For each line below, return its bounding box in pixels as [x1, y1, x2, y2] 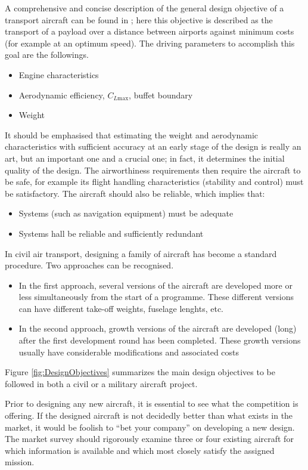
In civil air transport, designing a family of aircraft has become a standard [5, 247, 277, 259]
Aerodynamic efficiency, [18, 88, 105, 101]
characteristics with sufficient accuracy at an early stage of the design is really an [5, 140, 301, 153]
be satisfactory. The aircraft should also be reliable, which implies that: [5, 187, 265, 199]
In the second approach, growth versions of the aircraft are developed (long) [18, 322, 297, 335]
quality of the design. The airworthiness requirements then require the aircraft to [5, 163, 301, 176]
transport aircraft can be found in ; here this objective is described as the [5, 13, 273, 26]
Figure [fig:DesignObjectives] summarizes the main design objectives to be [5, 366, 275, 378]
